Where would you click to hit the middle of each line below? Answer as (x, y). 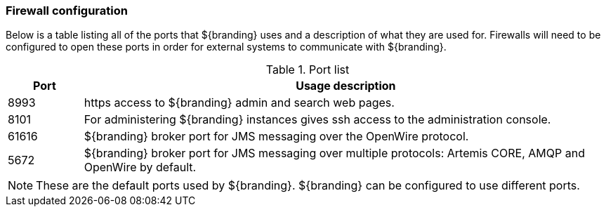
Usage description (346, 86)
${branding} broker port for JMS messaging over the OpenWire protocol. (276, 137)
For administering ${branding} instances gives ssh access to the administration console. (317, 120)
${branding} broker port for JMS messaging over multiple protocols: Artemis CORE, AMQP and (334, 153)
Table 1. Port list (308, 70)
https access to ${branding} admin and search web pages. (239, 103)
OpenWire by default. (140, 167)
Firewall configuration (67, 11)
